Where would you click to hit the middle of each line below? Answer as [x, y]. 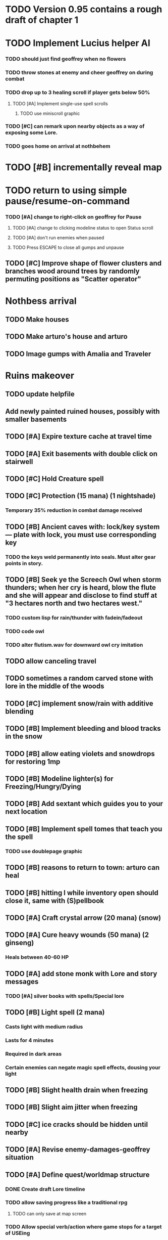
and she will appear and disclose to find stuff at [81, 595]
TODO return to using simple [66, 190]
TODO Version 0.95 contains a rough [84, 9]
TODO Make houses [37, 319]
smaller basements [36, 419]
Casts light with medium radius [44, 1027]
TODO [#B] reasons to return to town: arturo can [82, 868]
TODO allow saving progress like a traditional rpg [66, 1203]
